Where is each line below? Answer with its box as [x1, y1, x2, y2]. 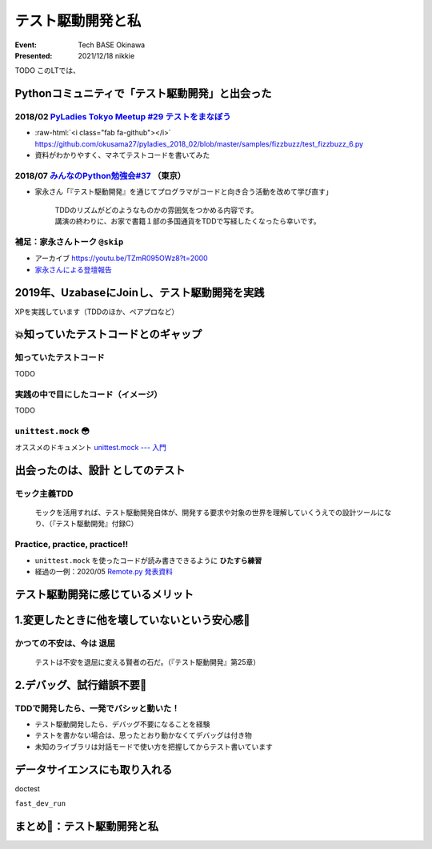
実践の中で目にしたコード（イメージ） [14, 388, 163, 400]
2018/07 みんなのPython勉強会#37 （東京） [14, 171, 186, 182]
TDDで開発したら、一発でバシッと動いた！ [14, 702, 180, 714]
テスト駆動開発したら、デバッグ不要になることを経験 [34, 719, 210, 729]
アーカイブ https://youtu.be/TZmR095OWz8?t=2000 [34, 253, 208, 264]
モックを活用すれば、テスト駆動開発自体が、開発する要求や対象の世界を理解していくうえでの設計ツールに [34, 508, 385, 517]
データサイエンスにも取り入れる [14, 762, 173, 776]
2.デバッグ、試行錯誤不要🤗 [14, 678, 147, 692]
